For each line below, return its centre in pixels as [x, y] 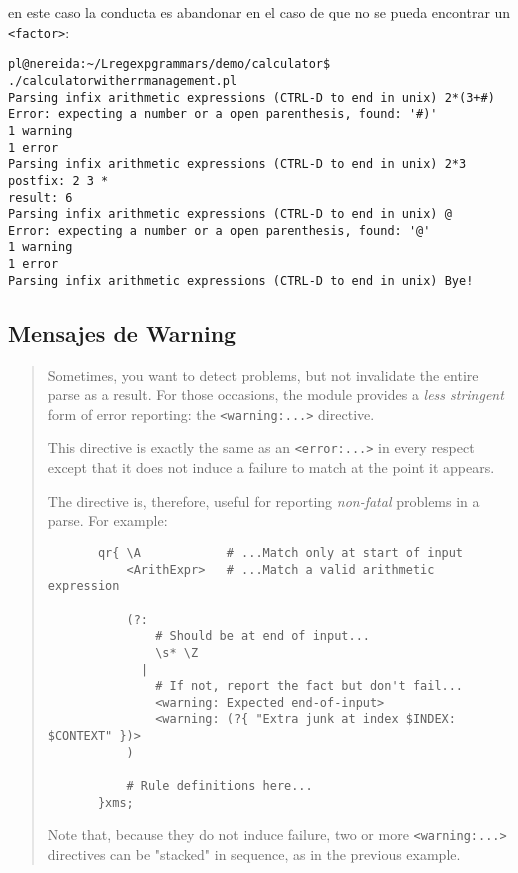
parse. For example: [107, 520]
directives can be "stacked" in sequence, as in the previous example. [254, 854]
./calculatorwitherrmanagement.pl [123, 80]
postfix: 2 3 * [58, 180]
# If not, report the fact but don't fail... [309, 686]
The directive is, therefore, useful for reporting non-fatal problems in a [263, 500]
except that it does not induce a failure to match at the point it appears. [271, 467]
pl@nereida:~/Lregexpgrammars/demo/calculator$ [169, 64]
